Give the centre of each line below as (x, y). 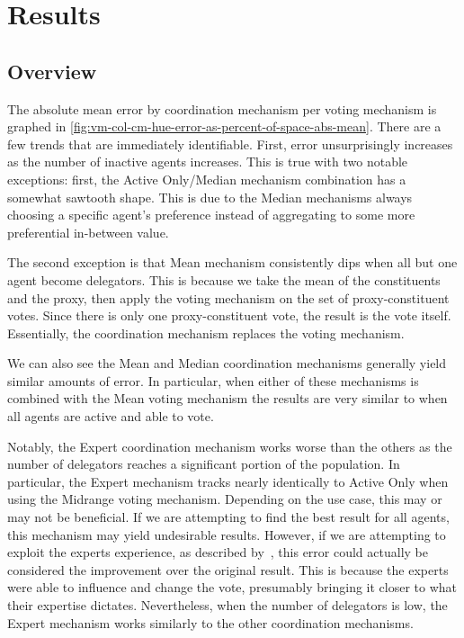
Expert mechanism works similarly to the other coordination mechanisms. (210, 622)
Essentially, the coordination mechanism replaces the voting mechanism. (206, 332)
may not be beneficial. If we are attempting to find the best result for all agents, (228, 517)
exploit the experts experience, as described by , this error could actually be (218, 552)
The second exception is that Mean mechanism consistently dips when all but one (232, 262)
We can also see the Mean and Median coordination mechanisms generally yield (227, 363)
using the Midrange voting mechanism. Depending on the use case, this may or (225, 499)
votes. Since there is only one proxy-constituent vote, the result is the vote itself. (229, 315)
